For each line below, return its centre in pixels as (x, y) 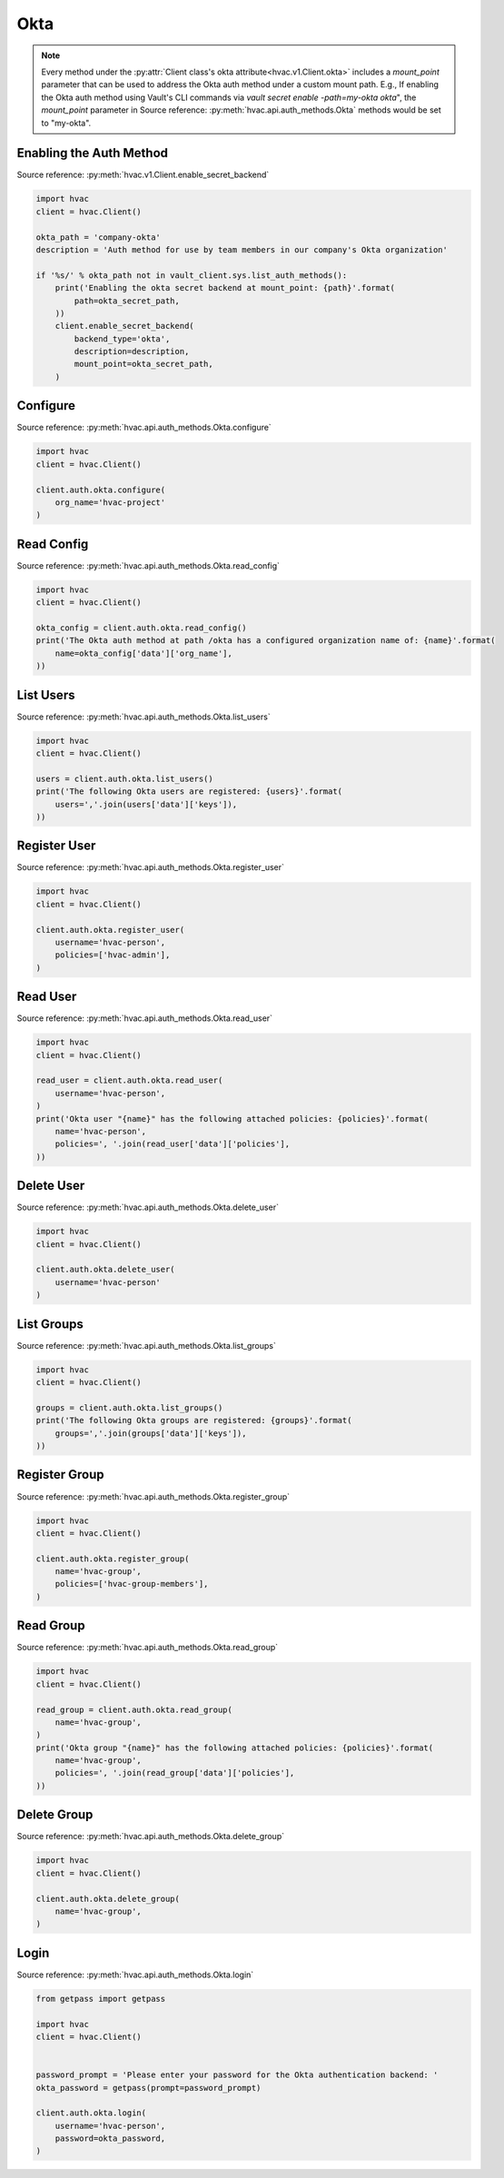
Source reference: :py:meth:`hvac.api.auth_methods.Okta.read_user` (144, 1018)
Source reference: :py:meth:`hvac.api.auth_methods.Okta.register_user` (151, 867)
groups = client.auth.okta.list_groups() (129, 1407)
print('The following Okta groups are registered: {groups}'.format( (194, 1421)
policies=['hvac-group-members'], (132, 1584)
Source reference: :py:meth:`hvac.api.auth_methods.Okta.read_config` (148, 565)
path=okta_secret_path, (127, 301)
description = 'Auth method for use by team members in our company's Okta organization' (242, 249)
